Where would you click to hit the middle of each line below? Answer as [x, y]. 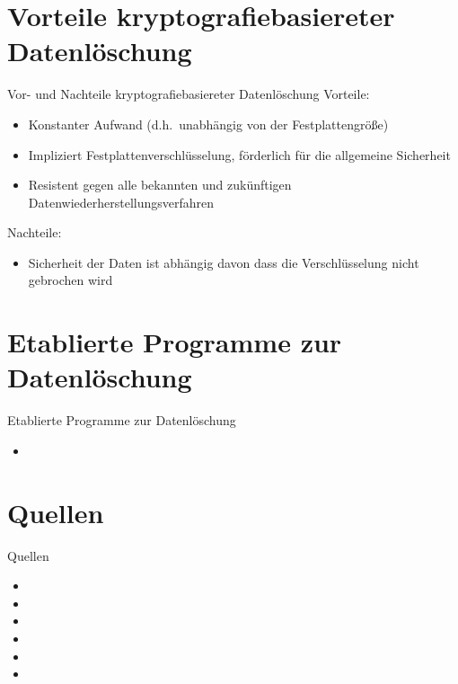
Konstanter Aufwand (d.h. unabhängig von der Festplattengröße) [208, 124]
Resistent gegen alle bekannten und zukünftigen [160, 185]
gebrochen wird [70, 280]
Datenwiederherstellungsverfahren [121, 202]
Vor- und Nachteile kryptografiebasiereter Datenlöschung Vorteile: [189, 94]
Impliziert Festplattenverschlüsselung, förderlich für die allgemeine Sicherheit [239, 154]
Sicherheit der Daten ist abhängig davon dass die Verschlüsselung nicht [224, 262]
